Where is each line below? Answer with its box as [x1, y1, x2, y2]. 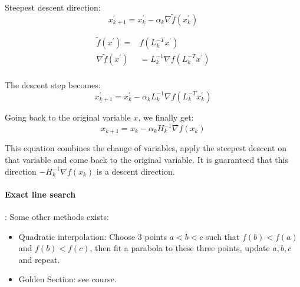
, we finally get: [138, 111, 194, 123]
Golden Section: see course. [18, 273, 117, 285]
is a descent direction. [96, 165, 175, 177]
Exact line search [5, 188, 76, 200]
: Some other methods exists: [5, 211, 109, 223]
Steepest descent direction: [5, 1, 101, 13]
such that [206, 230, 240, 242]
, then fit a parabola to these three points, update [90, 242, 270, 254]
